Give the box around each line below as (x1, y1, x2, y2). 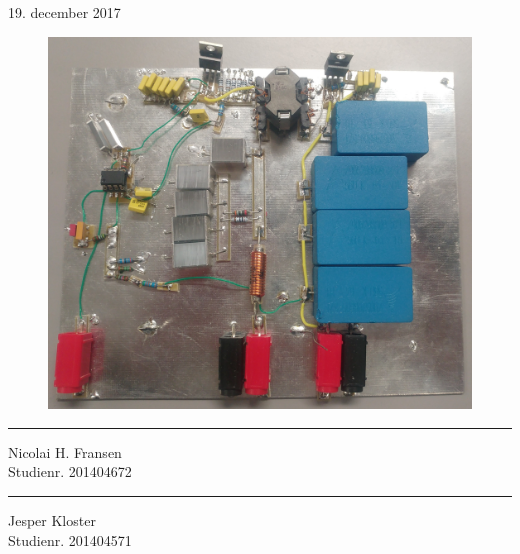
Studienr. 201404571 (8, 529, 132, 550)
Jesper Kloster (8, 510, 96, 531)
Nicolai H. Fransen (8, 441, 122, 462)
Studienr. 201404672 (8, 461, 132, 482)
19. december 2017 (8, 2, 121, 22)
